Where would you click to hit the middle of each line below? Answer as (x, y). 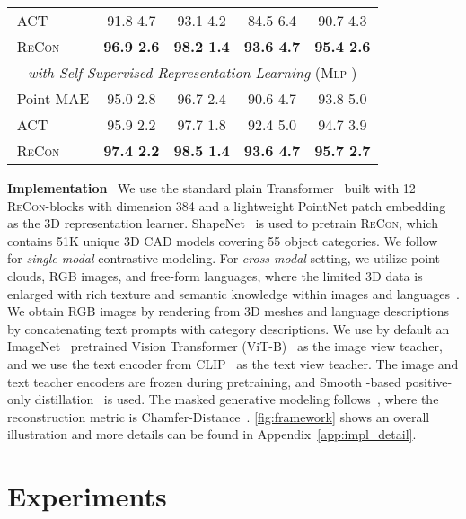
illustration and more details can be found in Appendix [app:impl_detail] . (212, 434)
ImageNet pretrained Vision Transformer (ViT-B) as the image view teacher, (225, 346)
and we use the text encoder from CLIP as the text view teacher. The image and (233, 363)
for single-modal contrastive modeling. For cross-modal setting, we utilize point (224, 258)
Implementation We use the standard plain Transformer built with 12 (211, 188)
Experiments (87, 496)
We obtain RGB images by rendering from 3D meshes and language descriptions (228, 311)
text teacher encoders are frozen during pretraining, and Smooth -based (204, 381)
